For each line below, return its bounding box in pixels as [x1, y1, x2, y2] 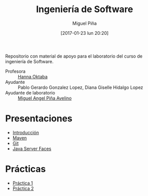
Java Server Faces [12, 145, 51, 152]
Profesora [5, 68, 26, 74]
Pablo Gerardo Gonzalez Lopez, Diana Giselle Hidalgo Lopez [18, 84, 143, 90]
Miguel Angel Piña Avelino [18, 95, 72, 101]
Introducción [12, 129, 39, 135]
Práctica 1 [12, 180, 33, 186]
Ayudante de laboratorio [5, 89, 55, 95]
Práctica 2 [12, 185, 34, 191]
